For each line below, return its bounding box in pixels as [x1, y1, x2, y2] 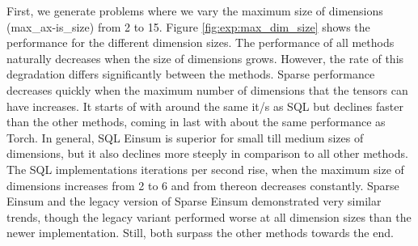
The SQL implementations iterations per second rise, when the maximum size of [6, 160, 404, 177]
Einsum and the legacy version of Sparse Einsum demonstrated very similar [6, 193, 382, 210]
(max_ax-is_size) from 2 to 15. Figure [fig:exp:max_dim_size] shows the [6, 18, 370, 35]
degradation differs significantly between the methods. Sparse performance [6, 66, 375, 83]
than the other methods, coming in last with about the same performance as [6, 113, 386, 130]
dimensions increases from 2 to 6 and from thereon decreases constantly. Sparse [6, 176, 399, 193]
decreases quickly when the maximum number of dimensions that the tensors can [6, 81, 408, 98]
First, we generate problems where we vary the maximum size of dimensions [6, 2, 383, 19]
